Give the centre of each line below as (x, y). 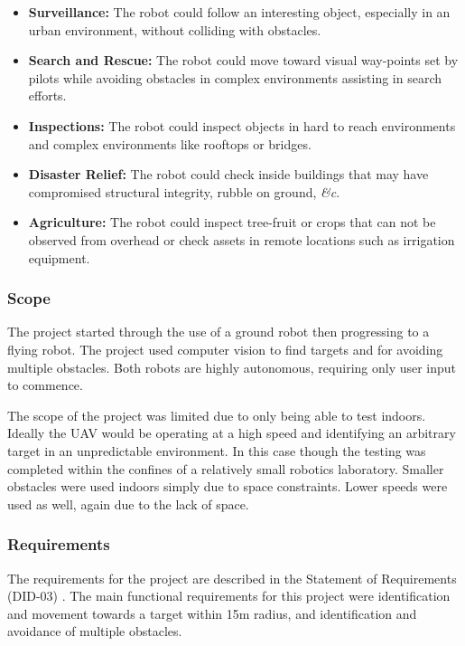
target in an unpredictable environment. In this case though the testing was (217, 450)
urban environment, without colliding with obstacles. (175, 29)
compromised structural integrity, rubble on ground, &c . (184, 191)
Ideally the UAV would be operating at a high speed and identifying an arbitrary (232, 433)
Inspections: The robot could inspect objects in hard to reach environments (242, 125)
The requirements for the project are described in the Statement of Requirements (232, 578)
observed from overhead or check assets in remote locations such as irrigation (242, 239)
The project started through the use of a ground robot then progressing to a (219, 332)
